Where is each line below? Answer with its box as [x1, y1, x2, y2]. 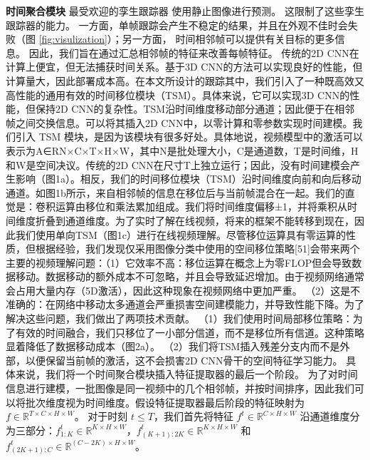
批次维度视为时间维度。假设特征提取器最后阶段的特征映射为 [25, 394, 305, 409]
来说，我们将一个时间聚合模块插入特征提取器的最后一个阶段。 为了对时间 [15, 367, 358, 382]
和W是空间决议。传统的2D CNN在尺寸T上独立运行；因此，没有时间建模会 [6, 157, 350, 172]
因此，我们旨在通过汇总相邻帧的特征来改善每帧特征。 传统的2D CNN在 [28, 45, 359, 60]
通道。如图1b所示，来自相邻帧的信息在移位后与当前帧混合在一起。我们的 [6, 185, 345, 200]
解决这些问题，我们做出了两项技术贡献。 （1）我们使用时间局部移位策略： [6, 311, 353, 326]
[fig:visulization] [38, 31, 107, 46]
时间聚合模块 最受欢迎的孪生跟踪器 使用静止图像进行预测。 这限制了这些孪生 [6, 4, 364, 18]
